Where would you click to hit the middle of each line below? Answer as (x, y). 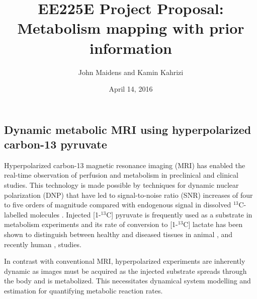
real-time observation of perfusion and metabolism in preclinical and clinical (121, 175)
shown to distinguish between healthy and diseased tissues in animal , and (118, 234)
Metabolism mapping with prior (131, 28)
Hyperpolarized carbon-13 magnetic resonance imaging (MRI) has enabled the (125, 165)
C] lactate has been (213, 224)
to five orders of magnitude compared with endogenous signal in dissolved (118, 205)
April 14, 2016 (131, 89)
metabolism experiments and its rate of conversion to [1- (91, 224)
